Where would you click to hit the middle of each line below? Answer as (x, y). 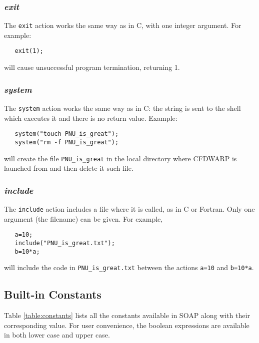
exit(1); (29, 51)
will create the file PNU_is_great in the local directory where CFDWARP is (120, 158)
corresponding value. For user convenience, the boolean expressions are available (127, 325)
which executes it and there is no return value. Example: (91, 118)
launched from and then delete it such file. (69, 168)
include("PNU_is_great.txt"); (65, 243)
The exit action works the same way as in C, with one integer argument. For (123, 25)
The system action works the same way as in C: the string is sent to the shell (122, 108)
